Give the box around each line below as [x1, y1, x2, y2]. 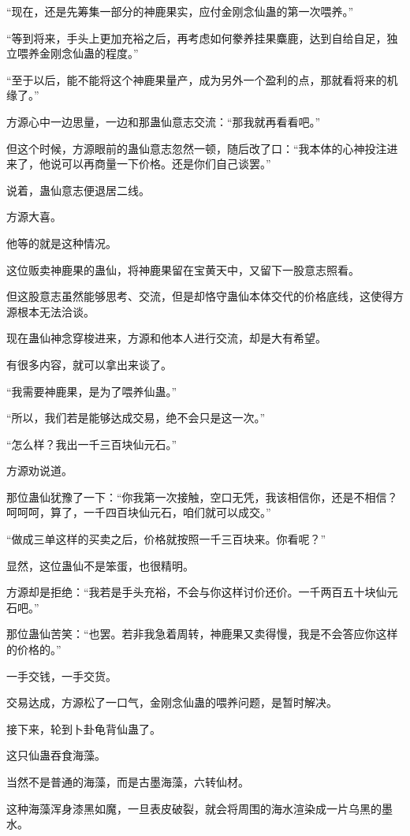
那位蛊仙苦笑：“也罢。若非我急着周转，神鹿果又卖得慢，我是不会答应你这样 [6, 625, 398, 642]
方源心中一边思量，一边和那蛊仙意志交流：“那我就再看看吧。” [6, 113, 321, 129]
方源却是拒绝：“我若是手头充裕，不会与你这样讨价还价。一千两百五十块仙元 [6, 584, 398, 600]
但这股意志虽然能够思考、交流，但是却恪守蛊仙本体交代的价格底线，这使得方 [6, 288, 404, 304]
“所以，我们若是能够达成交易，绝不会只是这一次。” [6, 409, 266, 426]
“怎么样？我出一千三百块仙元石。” [6, 435, 177, 452]
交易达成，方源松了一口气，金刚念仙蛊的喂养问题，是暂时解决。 [6, 694, 337, 711]
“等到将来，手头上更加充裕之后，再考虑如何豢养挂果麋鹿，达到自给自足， [6, 29, 387, 46]
